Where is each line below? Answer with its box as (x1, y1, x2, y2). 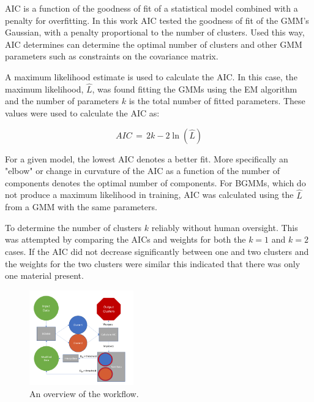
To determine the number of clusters (5, 221, 142, 233)
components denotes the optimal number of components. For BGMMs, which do (5, 176, 306, 189)
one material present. (5, 269, 84, 282)
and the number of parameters (5, 94, 119, 107)
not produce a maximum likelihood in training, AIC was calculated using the (5, 188, 294, 201)
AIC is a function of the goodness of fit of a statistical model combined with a (5, 2, 298, 14)
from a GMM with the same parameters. (5, 200, 157, 213)
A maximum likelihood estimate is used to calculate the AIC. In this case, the (5, 70, 297, 83)
